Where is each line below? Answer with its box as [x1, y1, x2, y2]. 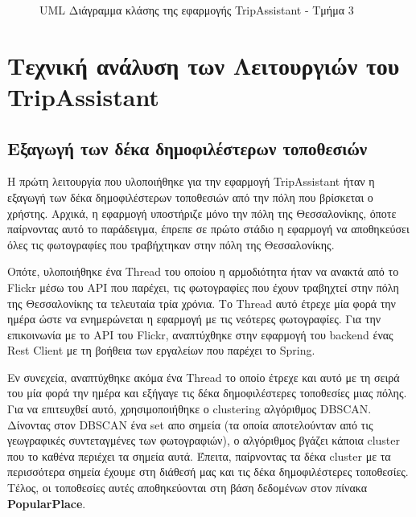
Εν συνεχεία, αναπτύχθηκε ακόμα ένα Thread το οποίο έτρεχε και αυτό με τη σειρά [7, 368, 400, 385]
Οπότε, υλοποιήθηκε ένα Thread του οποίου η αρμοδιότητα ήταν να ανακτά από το [7, 263, 399, 280]
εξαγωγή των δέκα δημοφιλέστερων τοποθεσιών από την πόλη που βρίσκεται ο [7, 188, 373, 205]
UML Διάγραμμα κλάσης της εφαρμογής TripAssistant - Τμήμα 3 [39, 2, 354, 18]
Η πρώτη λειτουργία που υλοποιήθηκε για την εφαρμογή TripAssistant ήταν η [7, 173, 375, 190]
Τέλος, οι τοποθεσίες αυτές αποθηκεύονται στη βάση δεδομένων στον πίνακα [7, 479, 368, 496]
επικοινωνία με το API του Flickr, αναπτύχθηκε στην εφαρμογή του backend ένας [7, 326, 393, 343]
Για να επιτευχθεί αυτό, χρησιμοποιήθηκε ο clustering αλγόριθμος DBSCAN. [7, 400, 372, 417]
